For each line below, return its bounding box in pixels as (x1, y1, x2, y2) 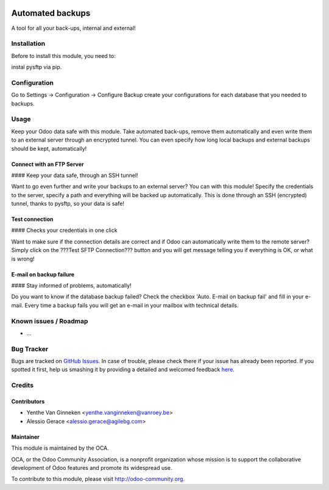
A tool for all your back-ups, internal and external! (11, 24, 136, 32)
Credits (11, 381, 34, 390)
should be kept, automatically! (11, 145, 87, 152)
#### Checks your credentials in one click (11, 226, 118, 234)
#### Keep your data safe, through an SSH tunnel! (11, 171, 138, 179)
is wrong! (11, 255, 35, 262)
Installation (11, 40, 46, 48)
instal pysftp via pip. (11, 63, 62, 71)
